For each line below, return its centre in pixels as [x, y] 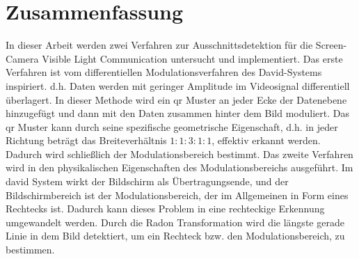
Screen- [331, 45]
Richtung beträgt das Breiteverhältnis [86, 140]
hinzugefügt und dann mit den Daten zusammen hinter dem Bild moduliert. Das [177, 113]
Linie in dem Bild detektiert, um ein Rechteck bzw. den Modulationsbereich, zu [175, 236]
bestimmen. [30, 250]
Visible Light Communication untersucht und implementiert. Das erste [192, 58]
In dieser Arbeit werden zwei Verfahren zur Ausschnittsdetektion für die [159, 45]
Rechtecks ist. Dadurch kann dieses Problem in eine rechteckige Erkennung [165, 209]
